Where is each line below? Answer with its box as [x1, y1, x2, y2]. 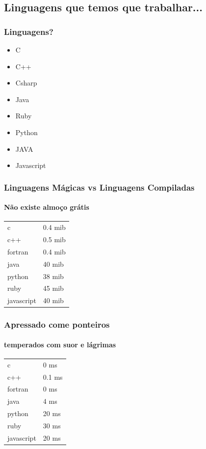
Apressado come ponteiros [4, 318, 110, 331]
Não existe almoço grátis [4, 202, 89, 212]
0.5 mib [43, 234, 66, 244]
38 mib [43, 271, 64, 281]
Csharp [15, 78, 37, 88]
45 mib [43, 283, 64, 293]
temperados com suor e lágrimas [4, 339, 116, 349]
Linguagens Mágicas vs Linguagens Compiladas [4, 181, 195, 193]
